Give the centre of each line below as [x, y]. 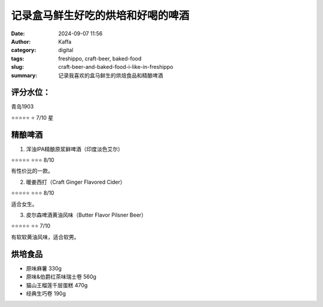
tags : [18, 58]
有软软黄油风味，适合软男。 [45, 237]
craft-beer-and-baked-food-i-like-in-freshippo [116, 67]
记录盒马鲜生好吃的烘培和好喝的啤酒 [100, 16]
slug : [17, 67]
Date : [18, 34]
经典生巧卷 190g [46, 293]
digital [66, 50]
